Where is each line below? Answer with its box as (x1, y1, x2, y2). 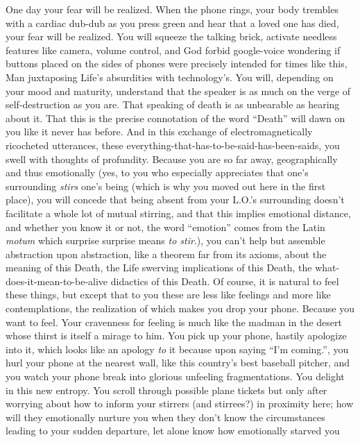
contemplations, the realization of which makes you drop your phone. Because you (6, 301, 354, 316)
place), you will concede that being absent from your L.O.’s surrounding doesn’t (6, 192, 345, 207)
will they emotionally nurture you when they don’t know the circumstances (6, 409, 325, 424)
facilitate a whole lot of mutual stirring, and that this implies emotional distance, (6, 205, 351, 220)
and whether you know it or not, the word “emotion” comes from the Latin (6, 219, 325, 234)
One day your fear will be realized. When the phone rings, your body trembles (6, 2, 338, 16)
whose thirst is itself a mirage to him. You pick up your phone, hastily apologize (6, 328, 347, 343)
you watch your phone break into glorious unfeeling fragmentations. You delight (6, 369, 345, 384)
